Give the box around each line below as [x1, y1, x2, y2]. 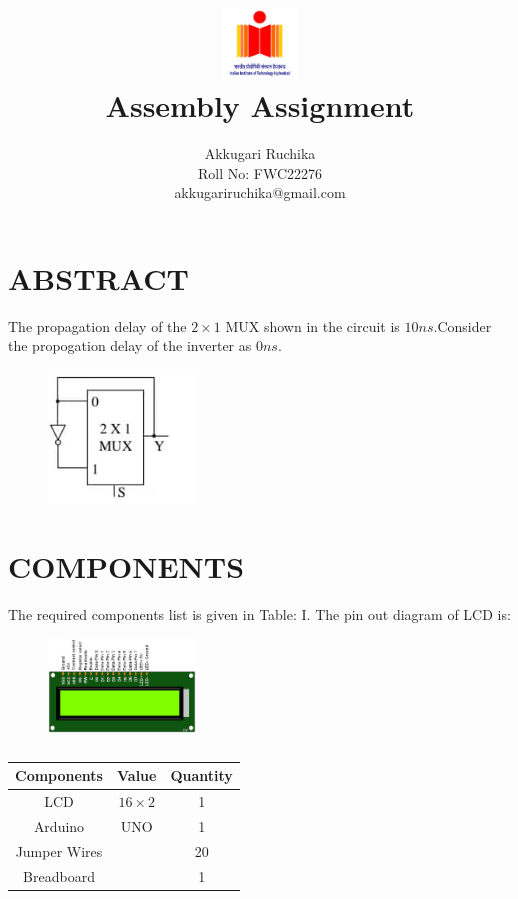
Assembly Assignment [105, 85, 415, 126]
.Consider [433, 315, 492, 336]
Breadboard [23, 865, 95, 886]
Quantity [170, 765, 233, 786]
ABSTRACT [8, 257, 189, 298]
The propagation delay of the [8, 315, 187, 336]
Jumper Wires [15, 840, 103, 861]
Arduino [33, 815, 85, 836]
